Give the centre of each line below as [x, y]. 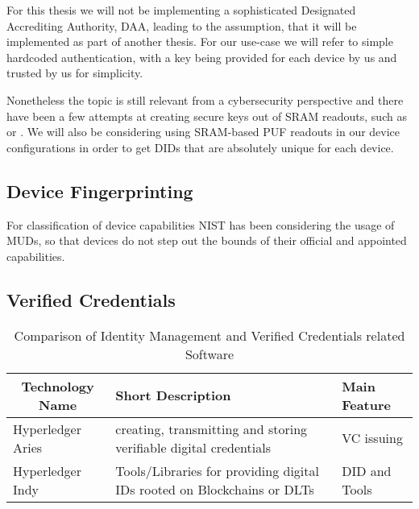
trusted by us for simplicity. [75, 73]
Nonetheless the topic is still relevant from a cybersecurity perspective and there [205, 99]
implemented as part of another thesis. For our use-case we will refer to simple [200, 41]
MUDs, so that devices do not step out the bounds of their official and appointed [207, 240]
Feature [366, 404]
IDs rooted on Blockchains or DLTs [215, 489]
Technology [58, 386]
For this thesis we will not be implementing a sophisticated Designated [181, 10]
